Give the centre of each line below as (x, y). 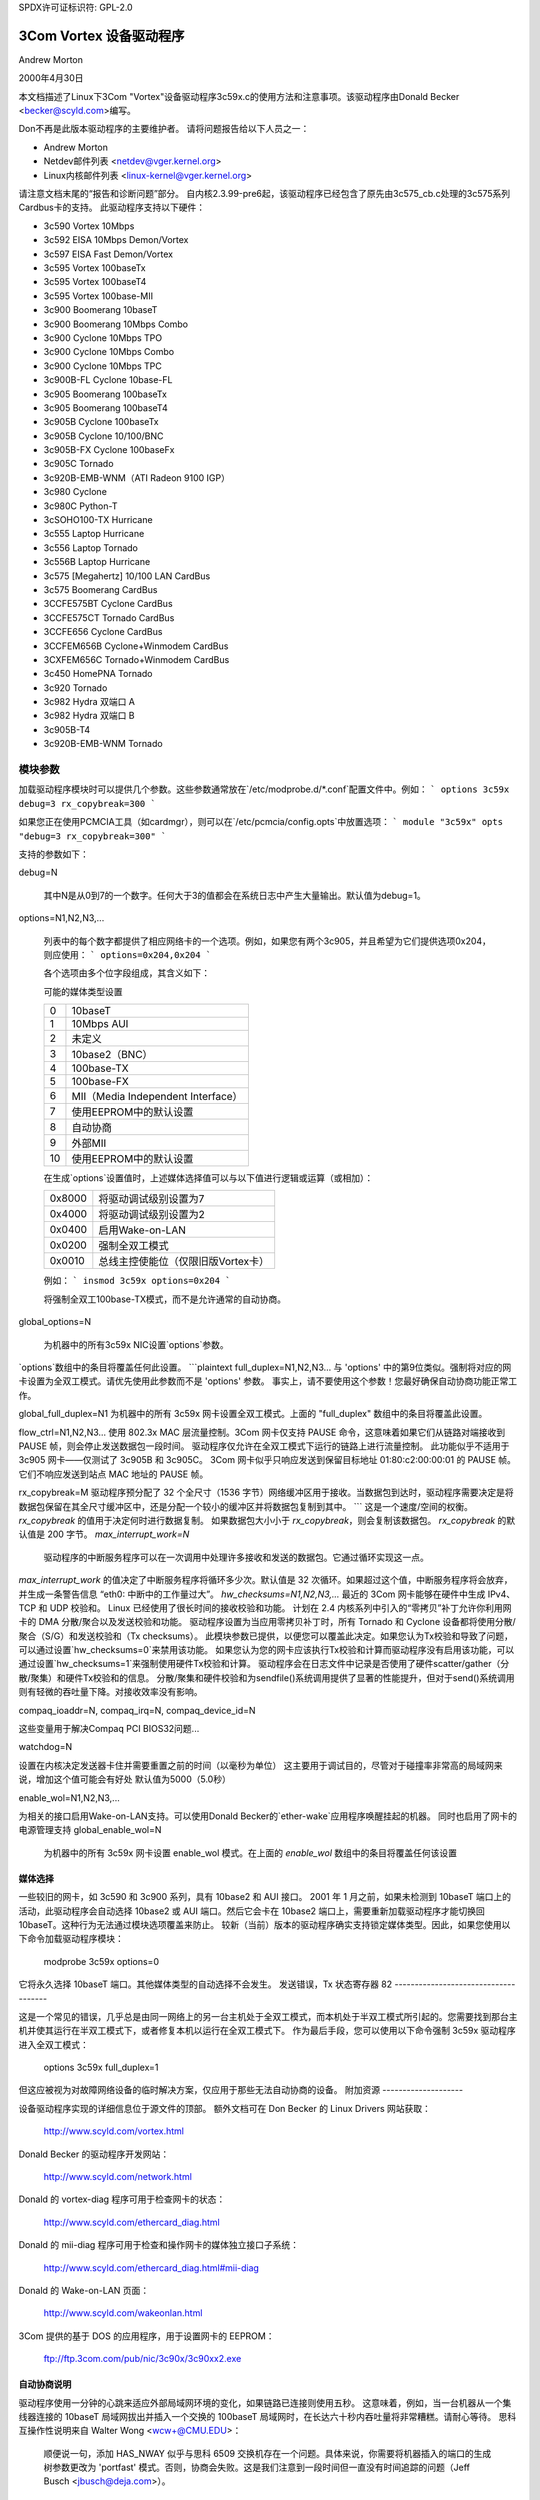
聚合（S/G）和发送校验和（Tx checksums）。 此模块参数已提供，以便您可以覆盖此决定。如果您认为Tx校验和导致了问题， (266, 1636)
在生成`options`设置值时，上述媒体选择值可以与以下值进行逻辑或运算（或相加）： (208, 1178)
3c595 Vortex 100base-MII (98, 296)
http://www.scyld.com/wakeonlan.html (123, 2313)
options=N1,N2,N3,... (61, 918)
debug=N (38, 872)
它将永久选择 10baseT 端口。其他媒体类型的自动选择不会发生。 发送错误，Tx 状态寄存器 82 (205, 1984)
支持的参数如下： (53, 854)
